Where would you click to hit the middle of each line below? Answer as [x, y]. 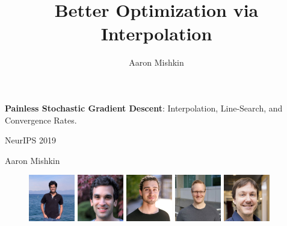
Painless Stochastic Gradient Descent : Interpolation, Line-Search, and [144, 108]
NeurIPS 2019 [31, 140]
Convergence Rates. [41, 120]
